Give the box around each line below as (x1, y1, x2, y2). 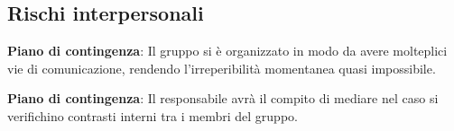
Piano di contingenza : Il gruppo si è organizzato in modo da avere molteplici (7, 41, 448, 60)
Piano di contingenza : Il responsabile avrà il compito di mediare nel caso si (7, 89, 439, 108)
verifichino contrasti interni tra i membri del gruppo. (7, 106, 298, 125)
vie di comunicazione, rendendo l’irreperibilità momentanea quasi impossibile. (7, 58, 436, 77)
